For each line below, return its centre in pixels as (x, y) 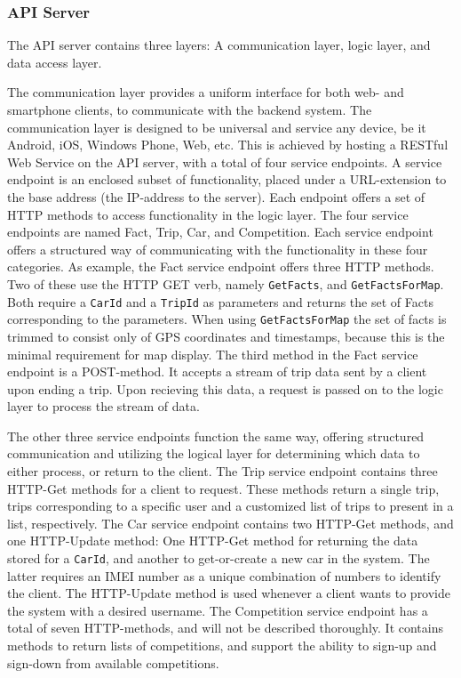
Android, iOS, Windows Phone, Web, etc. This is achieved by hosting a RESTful (228, 145)
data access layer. (55, 62)
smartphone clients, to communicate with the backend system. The (190, 109)
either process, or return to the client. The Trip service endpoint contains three (223, 471)
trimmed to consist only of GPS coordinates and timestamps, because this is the (226, 336)
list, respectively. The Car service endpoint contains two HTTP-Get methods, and (230, 523)
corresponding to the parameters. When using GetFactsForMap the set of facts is (227, 319)
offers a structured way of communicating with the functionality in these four (218, 249)
